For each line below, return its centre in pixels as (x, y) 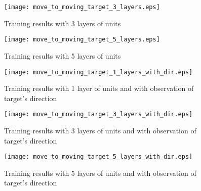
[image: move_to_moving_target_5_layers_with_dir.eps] (98, 157)
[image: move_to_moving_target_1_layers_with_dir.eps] (98, 72)
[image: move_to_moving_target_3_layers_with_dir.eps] (98, 114)
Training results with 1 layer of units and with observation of (99, 88)
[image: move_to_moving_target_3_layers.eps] (82, 7)
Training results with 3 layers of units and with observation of (100, 130)
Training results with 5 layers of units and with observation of (100, 173)
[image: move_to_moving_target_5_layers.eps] (82, 40)
